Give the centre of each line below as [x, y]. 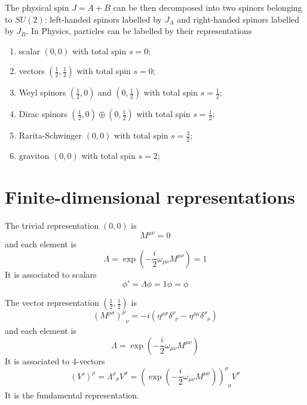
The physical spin [37, 7]
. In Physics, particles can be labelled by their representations [139, 31]
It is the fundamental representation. [72, 395]
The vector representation [52, 303]
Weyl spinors [42, 92]
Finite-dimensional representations [150, 196]
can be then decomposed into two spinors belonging [208, 7]
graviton [34, 156]
